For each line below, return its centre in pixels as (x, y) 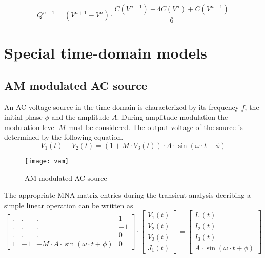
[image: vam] (47, 161)
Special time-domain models (106, 53)
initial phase (23, 117)
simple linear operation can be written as (69, 205)
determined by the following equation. (64, 137)
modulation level (30, 127)
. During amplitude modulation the (172, 117)
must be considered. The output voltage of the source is (155, 127)
